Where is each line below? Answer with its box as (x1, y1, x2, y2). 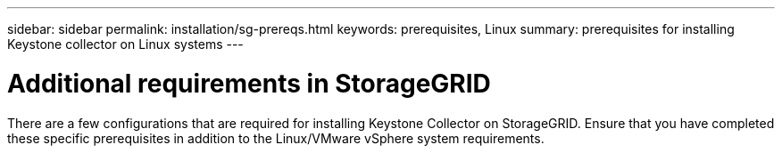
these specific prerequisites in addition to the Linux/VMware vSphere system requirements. (7, 130, 545, 146)
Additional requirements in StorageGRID (7, 68, 491, 99)
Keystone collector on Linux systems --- (7, 36, 244, 52)
